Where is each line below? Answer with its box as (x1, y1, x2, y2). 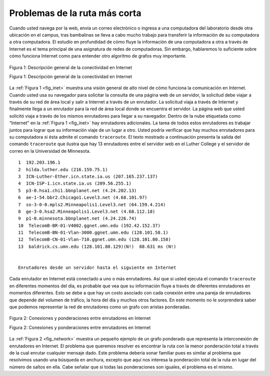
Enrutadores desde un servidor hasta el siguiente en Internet (18, 265, 176, 270)
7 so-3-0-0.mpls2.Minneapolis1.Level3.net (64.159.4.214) (18, 202, 166, 207)
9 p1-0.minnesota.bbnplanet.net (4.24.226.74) (18, 216, 137, 221)
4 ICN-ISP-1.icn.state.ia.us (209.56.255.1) (18, 181, 132, 186)
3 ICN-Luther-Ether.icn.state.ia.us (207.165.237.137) (18, 173, 158, 179)
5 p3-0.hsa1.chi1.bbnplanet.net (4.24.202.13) (18, 188, 137, 193)
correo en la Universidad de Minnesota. (9, 148, 91, 154)
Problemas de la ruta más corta (9, 8, 141, 19)
